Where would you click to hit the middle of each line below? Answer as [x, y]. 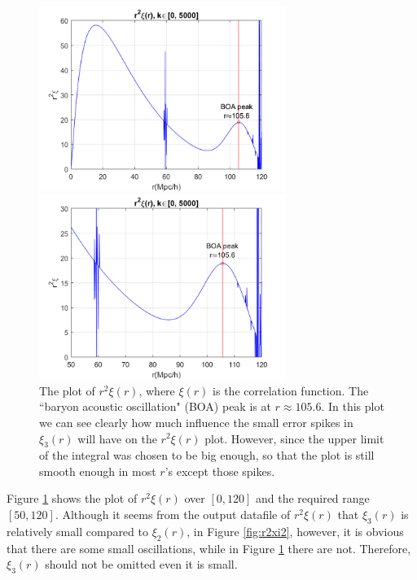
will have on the [117, 438]
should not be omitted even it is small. [141, 564]
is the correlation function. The [291, 390]
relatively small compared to [77, 531]
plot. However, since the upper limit [294, 438]
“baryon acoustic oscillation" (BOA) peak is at [155, 406]
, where [157, 390]
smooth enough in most [98, 471]
